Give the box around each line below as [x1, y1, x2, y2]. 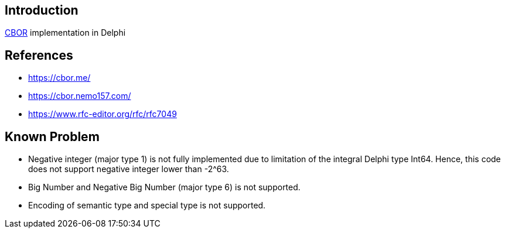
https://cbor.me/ [28, 73, 91, 83]
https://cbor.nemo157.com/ [28, 91, 131, 101]
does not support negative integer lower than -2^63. [28, 164, 229, 174]
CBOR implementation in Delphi [5, 28, 126, 38]
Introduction [5, 3, 79, 18]
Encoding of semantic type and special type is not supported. [28, 200, 266, 211]
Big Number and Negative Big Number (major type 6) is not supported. [28, 182, 301, 193]
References [5, 47, 73, 63]
